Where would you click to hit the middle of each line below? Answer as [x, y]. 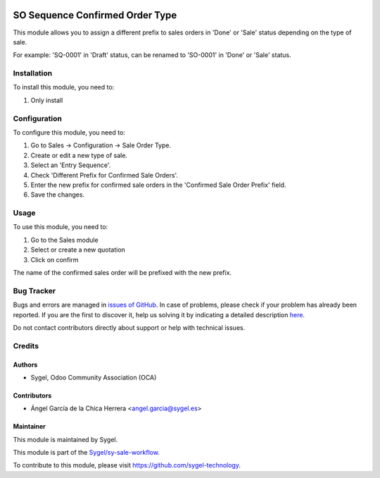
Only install [47, 100]
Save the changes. [57, 195]
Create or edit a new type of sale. [79, 155]
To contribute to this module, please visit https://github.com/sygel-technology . [127, 465]
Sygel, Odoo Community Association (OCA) [94, 377]
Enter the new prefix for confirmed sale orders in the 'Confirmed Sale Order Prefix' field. [158, 185]
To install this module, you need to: [64, 87]
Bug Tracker [34, 290]
